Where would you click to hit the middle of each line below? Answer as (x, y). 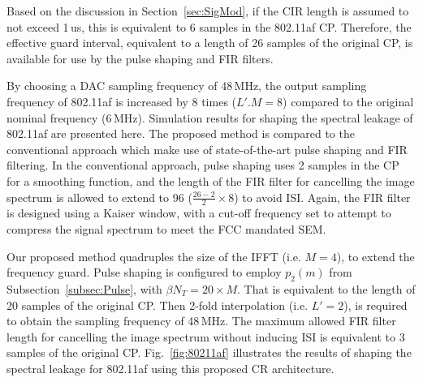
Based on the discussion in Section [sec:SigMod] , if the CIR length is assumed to (208, 11)
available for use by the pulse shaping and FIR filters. (140, 58)
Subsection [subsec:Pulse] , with (84, 288)
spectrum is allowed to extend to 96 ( (99, 197)
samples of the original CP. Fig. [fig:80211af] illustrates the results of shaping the (209, 352)
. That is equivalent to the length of (326, 288)
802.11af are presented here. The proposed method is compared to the (181, 133)
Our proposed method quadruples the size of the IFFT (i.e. (154, 256)
